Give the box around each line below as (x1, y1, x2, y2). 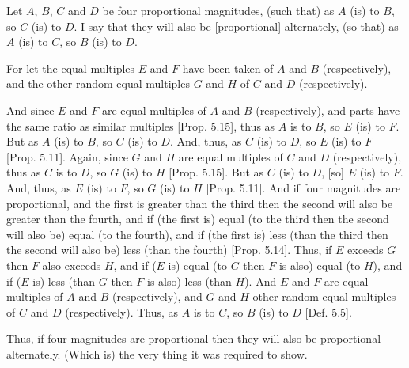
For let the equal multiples (6, 59, 135, 76)
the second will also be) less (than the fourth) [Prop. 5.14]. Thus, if (6, 241, 332, 258)
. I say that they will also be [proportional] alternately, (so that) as (74, 17, 399, 34)
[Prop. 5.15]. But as (169, 164, 264, 180)
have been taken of (182, 59, 274, 76)
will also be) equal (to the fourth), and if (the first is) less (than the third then (6, 226, 388, 242)
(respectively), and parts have (256, 101, 400, 118)
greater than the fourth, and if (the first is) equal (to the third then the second (6, 211, 389, 227)
